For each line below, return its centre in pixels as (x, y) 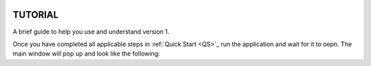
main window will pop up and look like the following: (87, 54)
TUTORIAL (36, 15)
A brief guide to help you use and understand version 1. (91, 32)
